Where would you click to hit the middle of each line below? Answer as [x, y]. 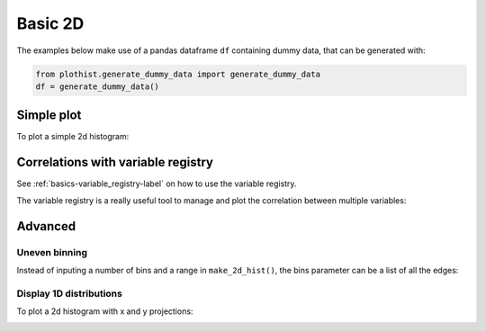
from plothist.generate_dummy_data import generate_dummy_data [178, 74]
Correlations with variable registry [115, 162]
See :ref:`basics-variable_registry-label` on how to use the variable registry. [157, 183]
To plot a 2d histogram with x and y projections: [105, 311]
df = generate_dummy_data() [97, 86]
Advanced [46, 226]
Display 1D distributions [70, 293]
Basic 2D [50, 23]
